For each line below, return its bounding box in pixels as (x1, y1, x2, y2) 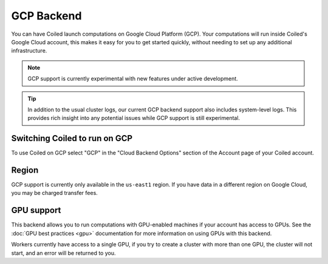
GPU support (11, 205, 61, 216)
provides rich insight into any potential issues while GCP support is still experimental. (27, 114, 240, 122)
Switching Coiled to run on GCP (11, 133, 133, 144)
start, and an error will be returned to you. (11, 249, 116, 257)
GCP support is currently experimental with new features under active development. (27, 75, 238, 82)
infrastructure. (11, 47, 47, 54)
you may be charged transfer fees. (11, 190, 98, 197)
